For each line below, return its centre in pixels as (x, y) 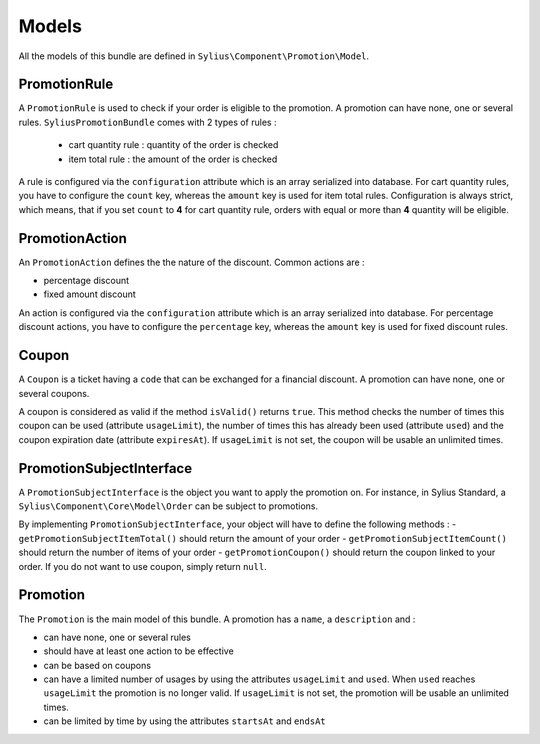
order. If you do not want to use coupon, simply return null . (142, 566)
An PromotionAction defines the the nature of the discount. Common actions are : (191, 262)
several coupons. (54, 393)
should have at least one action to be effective (138, 651)
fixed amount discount (90, 294)
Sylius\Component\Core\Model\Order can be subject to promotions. (168, 506)
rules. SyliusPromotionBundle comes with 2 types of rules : (147, 122)
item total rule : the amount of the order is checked (173, 159)
